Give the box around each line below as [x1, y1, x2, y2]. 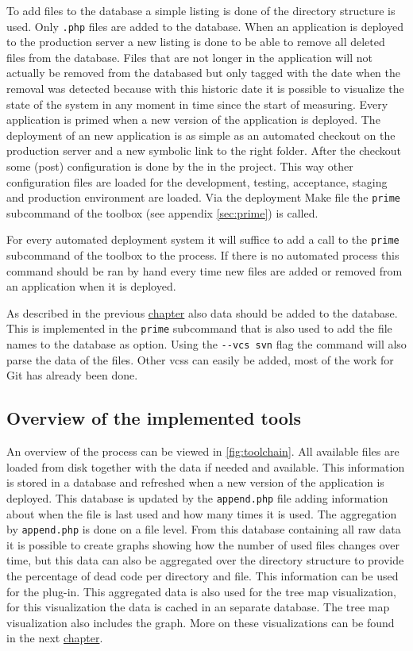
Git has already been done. [6, 367, 138, 383]
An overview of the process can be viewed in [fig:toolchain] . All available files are [6, 443, 399, 460]
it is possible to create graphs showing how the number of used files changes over [6, 536, 399, 553]
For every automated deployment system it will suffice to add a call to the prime [6, 231, 399, 248]
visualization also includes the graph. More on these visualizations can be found [6, 614, 395, 630]
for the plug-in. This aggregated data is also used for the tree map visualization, [6, 583, 396, 599]
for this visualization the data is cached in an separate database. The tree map [6, 599, 390, 615]
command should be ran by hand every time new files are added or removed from [6, 262, 403, 279]
